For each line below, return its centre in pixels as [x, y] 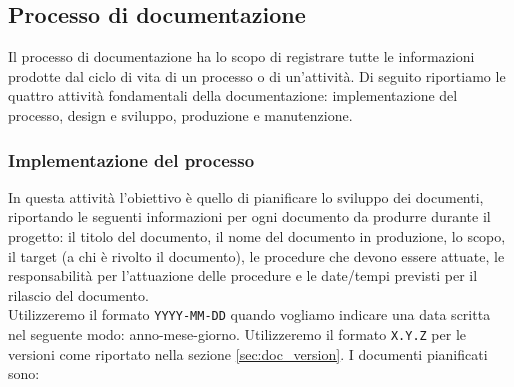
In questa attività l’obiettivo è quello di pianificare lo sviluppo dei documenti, [246, 196]
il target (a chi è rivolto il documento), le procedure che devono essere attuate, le [256, 255]
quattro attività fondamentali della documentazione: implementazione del [233, 95]
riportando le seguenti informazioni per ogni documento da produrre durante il [249, 216]
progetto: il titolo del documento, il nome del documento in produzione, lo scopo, [257, 235]
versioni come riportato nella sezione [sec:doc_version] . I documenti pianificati [248, 353]
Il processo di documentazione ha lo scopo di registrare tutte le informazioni [241, 56]
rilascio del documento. [78, 294]
